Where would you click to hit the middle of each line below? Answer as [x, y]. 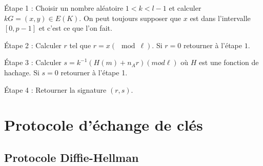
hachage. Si [22, 72]
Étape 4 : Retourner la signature [55, 89]
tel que [80, 45]
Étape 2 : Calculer [33, 45]
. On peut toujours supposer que [130, 18]
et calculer [185, 8]
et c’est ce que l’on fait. [75, 28]
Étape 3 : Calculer [33, 62]
